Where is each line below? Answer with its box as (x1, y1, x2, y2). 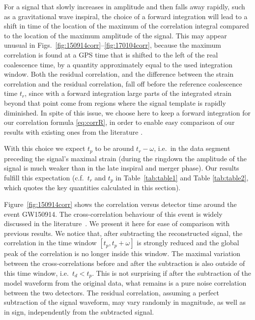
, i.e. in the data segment (154, 143, 230, 153)
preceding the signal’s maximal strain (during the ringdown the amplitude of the (4, 153, 247, 163)
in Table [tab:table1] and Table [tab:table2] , (115, 172, 249, 182)
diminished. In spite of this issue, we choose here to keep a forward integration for (4, 107, 251, 117)
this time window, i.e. (4, 267, 69, 278)
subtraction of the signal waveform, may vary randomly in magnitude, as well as (4, 297, 246, 307)
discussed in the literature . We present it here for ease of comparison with (4, 218, 230, 229)
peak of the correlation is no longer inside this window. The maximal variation (4, 248, 241, 259)
